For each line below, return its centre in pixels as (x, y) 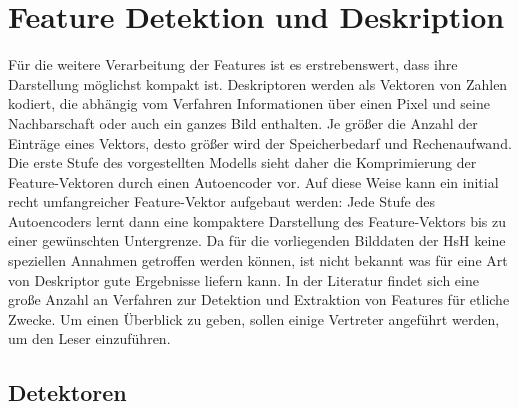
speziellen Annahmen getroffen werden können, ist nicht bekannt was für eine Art (258, 260)
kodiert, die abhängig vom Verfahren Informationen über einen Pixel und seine (249, 103)
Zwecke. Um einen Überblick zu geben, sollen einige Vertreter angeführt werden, (254, 318)
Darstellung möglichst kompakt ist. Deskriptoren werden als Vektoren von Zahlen (258, 83)
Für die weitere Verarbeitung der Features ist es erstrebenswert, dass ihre (233, 64)
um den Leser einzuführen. (89, 338)
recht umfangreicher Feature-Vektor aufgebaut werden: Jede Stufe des (221, 201)
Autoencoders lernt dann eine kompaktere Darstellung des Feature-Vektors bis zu (257, 220)
